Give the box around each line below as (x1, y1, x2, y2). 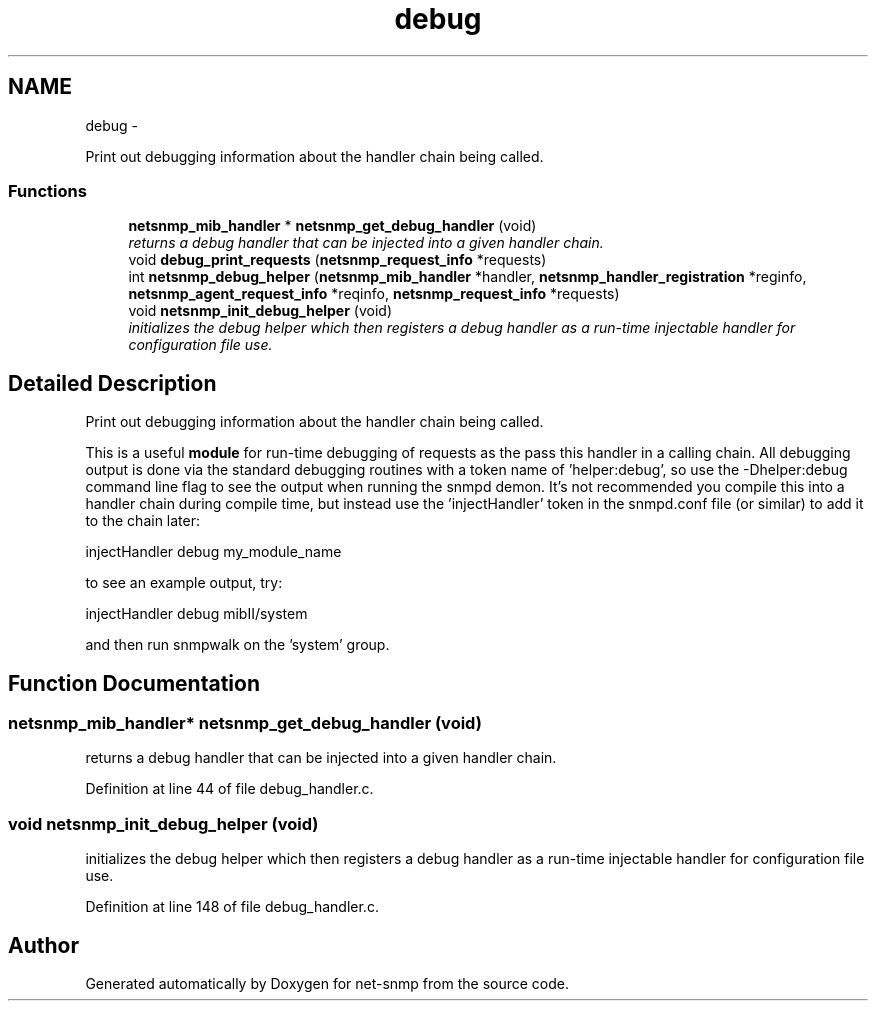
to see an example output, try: (85, 574, 283, 592)
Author (8, 932, 79, 958)
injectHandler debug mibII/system (85, 605, 308, 623)
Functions (8, 180, 87, 201)
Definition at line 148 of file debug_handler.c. (85, 898, 379, 916)
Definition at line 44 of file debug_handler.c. (85, 780, 374, 798)
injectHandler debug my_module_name (85, 543, 342, 561)
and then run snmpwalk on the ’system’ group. (85, 636, 390, 654)
